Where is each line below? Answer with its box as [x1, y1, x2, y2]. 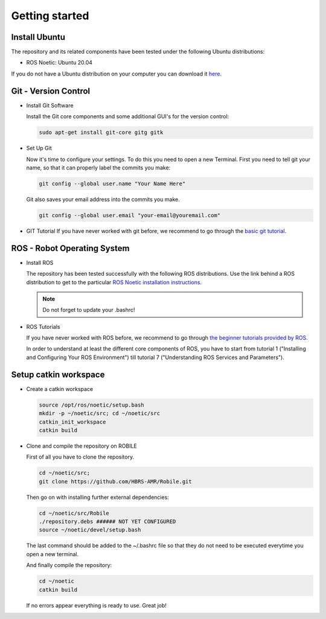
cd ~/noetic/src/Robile [39, 510, 110, 516]
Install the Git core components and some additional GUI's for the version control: [26, 113, 229, 120]
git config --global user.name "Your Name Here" [39, 180, 186, 187]
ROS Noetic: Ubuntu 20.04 [26, 59, 93, 66]
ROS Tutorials [26, 323, 60, 330]
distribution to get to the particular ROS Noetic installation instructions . [26, 278, 202, 286]
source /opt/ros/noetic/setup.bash [39, 401, 144, 408]
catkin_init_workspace [39, 418, 106, 425]
